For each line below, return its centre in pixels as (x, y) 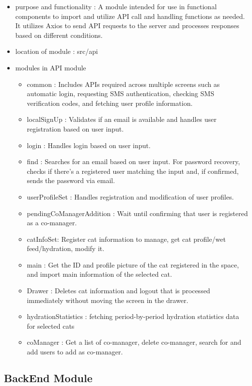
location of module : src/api (56, 51)
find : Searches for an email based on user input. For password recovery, (134, 161)
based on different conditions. (59, 35)
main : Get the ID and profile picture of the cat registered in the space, (133, 264)
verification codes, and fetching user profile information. (110, 103)
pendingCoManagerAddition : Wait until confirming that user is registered (137, 213)
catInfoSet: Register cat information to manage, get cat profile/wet (126, 239)
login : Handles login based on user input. (89, 145)
